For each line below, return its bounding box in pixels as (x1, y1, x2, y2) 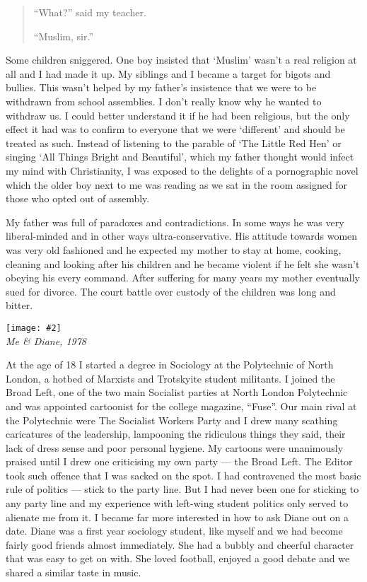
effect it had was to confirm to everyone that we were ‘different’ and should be (6, 122, 345, 136)
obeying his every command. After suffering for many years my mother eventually (6, 270, 360, 285)
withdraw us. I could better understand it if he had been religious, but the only (6, 107, 350, 122)
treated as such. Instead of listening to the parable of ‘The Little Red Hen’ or (6, 135, 342, 150)
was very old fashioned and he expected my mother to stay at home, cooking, (6, 242, 342, 257)
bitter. (6, 298, 33, 313)
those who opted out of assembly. (6, 191, 150, 206)
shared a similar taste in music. (6, 565, 141, 580)
